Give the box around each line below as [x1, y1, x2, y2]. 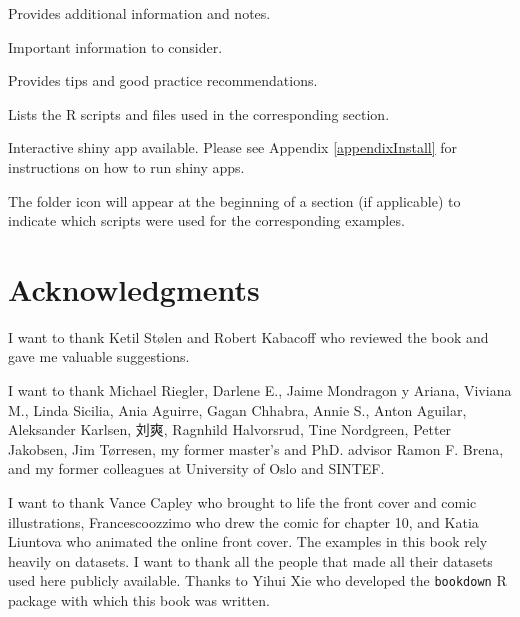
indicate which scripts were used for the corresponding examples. [8, 210, 405, 231]
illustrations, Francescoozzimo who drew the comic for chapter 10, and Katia [8, 511, 479, 532]
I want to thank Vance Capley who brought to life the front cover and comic [8, 492, 477, 513]
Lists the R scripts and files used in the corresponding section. [8, 103, 390, 124]
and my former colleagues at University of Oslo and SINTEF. [8, 458, 385, 479]
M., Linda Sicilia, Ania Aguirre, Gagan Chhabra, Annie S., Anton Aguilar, [8, 399, 467, 420]
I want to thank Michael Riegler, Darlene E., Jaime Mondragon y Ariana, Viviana [8, 380, 512, 401]
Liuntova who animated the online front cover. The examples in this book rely [8, 531, 488, 552]
